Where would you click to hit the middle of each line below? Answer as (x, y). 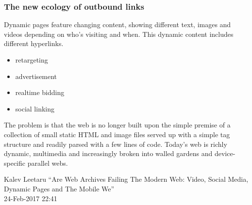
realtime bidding (40, 92)
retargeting (32, 60)
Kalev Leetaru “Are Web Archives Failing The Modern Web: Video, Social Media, (126, 179)
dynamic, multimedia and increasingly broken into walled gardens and (108, 153)
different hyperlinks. (34, 43)
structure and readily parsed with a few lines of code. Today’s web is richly (116, 144)
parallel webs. (48, 163)
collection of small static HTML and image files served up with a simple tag (117, 134)
